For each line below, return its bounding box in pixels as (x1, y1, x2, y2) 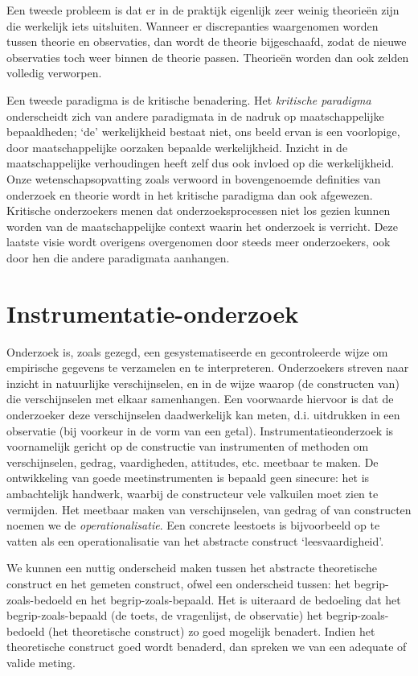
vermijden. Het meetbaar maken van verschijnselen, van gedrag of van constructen (6, 501, 412, 517)
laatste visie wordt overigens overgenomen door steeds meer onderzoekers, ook (6, 233, 391, 250)
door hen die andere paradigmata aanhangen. (6, 249, 230, 266)
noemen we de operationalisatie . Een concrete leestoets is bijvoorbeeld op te (6, 517, 380, 534)
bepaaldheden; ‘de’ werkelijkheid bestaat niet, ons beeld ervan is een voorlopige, (6, 123, 400, 140)
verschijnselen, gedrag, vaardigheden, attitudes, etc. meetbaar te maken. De (6, 453, 379, 470)
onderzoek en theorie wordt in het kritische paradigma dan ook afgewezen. (6, 186, 373, 203)
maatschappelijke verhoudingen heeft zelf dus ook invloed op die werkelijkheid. (6, 155, 395, 171)
